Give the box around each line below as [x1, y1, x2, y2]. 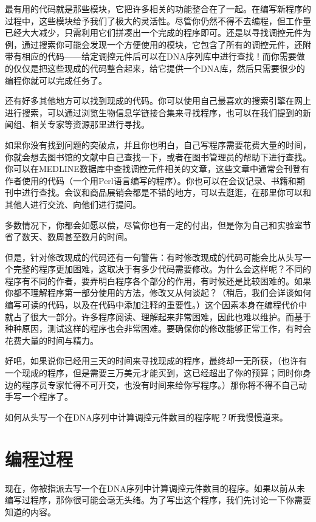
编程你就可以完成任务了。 [5, 74, 107, 86]
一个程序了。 [21, 390, 73, 403]
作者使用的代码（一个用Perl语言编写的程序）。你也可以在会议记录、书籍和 [5, 174, 297, 187]
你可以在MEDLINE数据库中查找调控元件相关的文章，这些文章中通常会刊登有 [5, 162, 309, 175]
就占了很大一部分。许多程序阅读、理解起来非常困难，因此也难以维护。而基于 [5, 310, 311, 323]
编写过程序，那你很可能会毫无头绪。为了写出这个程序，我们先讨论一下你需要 [5, 493, 311, 506]
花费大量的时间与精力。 [5, 334, 98, 346]
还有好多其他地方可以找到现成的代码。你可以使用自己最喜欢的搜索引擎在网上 [5, 94, 311, 107]
